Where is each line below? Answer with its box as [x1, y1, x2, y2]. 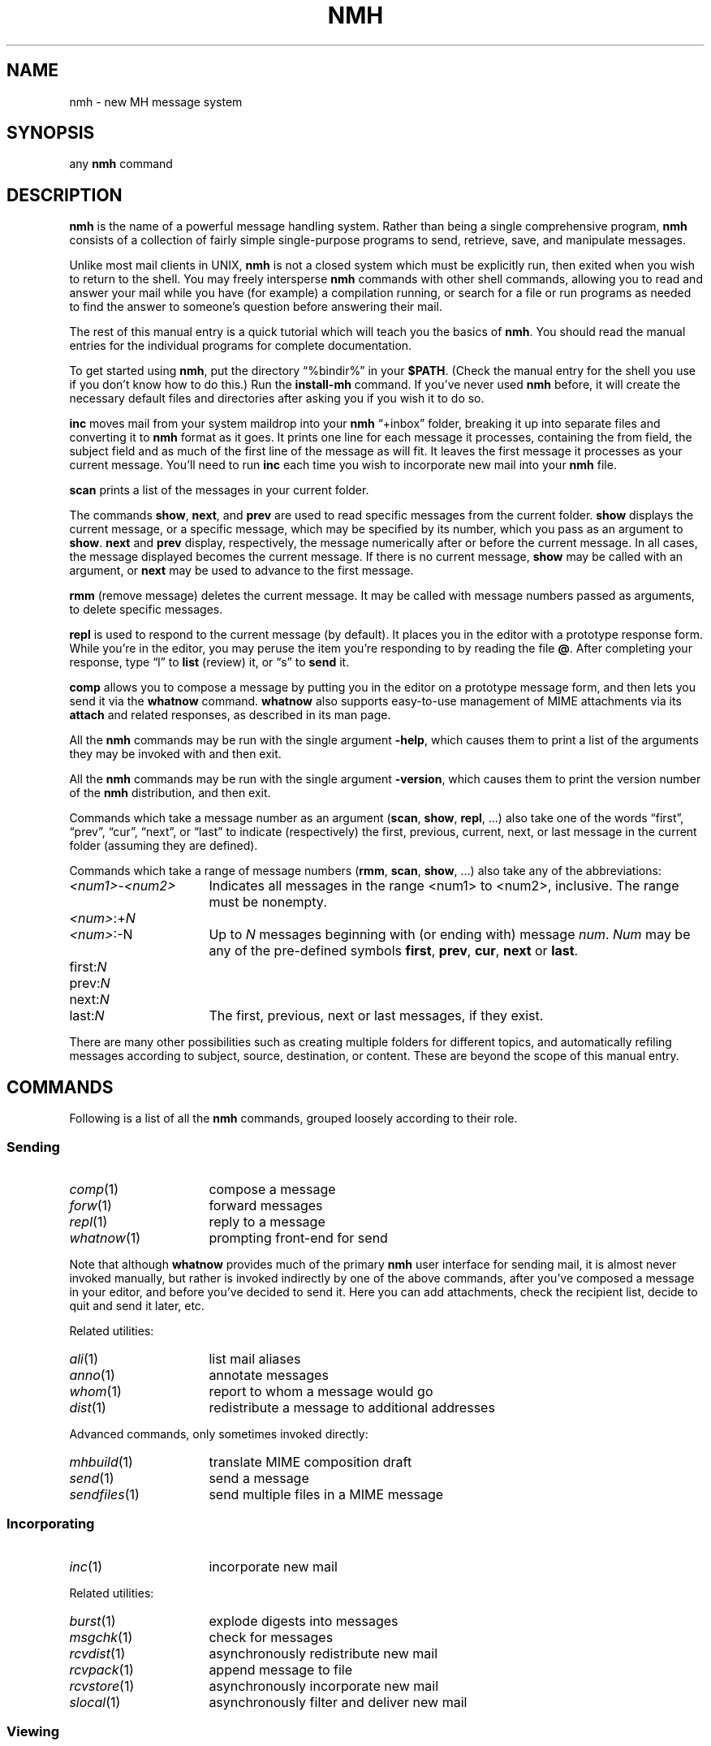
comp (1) [69, 1180, 119, 1197]
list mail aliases [209, 1350, 301, 1367]
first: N [69, 959, 107, 976]
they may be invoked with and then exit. [69, 747, 282, 761]
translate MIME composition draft [209, 1453, 412, 1470]
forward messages [209, 1196, 323, 1214]
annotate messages [209, 1366, 329, 1383]
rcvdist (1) [69, 1645, 126, 1662]
